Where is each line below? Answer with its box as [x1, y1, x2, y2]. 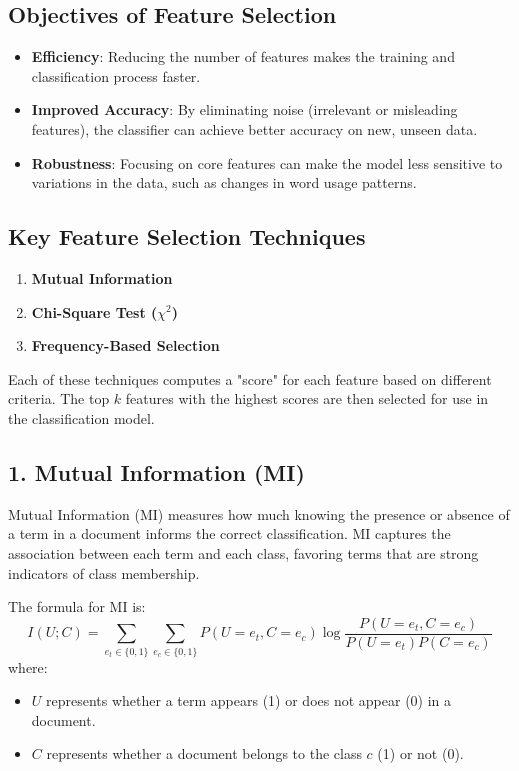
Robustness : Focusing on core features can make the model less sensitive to [31, 152, 503, 173]
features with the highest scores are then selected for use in [125, 388, 489, 409]
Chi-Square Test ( [31, 301, 158, 322]
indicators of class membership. [8, 562, 200, 583]
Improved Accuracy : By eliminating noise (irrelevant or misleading [31, 99, 458, 120]
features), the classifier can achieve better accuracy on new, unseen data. [31, 118, 478, 139]
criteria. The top [8, 388, 110, 409]
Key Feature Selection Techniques [8, 221, 366, 252]
